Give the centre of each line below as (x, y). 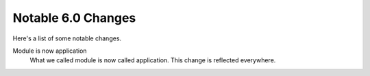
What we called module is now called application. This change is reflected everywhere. (153, 60)
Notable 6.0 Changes (74, 18)
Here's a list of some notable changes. (67, 38)
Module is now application (50, 51)
